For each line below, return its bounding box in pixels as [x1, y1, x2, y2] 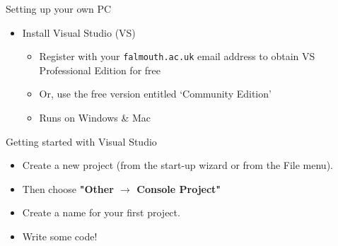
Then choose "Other [22, 181, 114, 196]
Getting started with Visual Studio [6, 134, 157, 148]
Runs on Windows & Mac [39, 110, 151, 125]
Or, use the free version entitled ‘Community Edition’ [39, 86, 272, 101]
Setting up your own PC [6, 1, 112, 16]
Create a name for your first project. [22, 205, 180, 220]
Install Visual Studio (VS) [22, 25, 136, 40]
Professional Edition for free [39, 62, 161, 77]
